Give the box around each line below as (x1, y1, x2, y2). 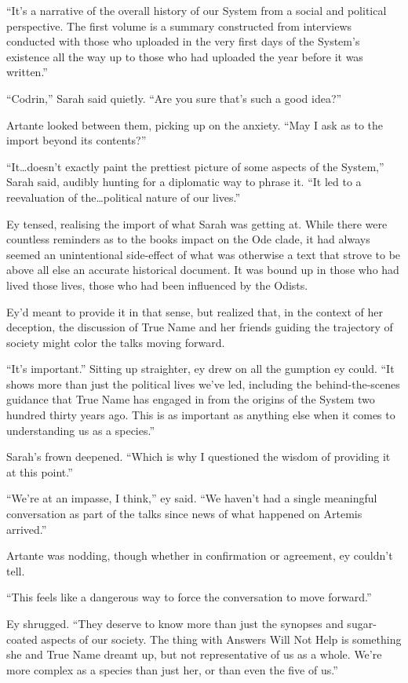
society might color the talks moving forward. (6, 334, 225, 350)
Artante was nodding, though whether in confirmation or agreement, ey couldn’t (6, 547, 393, 564)
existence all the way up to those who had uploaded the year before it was (6, 48, 363, 64)
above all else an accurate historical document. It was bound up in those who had (6, 261, 399, 278)
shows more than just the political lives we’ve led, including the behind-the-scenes (6, 375, 400, 392)
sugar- (347, 615, 377, 631)
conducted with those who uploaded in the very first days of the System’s (6, 33, 360, 49)
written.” (6, 64, 48, 80)
